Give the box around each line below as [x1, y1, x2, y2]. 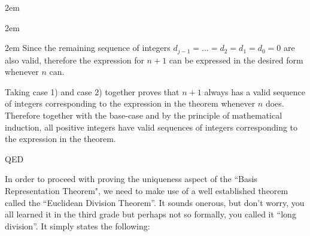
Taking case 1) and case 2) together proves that [5, 85, 180, 98]
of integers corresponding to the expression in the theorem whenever [5, 97, 256, 110]
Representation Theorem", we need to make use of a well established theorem [5, 184, 288, 196]
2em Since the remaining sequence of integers [5, 41, 171, 54]
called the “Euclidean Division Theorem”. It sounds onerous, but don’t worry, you [5, 196, 305, 208]
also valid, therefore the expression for [5, 53, 144, 66]
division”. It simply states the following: [5, 219, 150, 232]
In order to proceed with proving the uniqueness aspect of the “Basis [5, 173, 257, 185]
